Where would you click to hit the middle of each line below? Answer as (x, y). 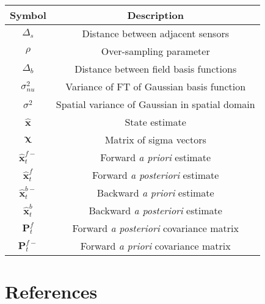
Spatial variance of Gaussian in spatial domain (155, 104)
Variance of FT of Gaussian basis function (156, 86)
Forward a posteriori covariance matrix (155, 228)
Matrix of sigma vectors (155, 139)
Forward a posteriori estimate (156, 175)
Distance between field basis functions (156, 69)
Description (155, 15)
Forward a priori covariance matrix (155, 246)
